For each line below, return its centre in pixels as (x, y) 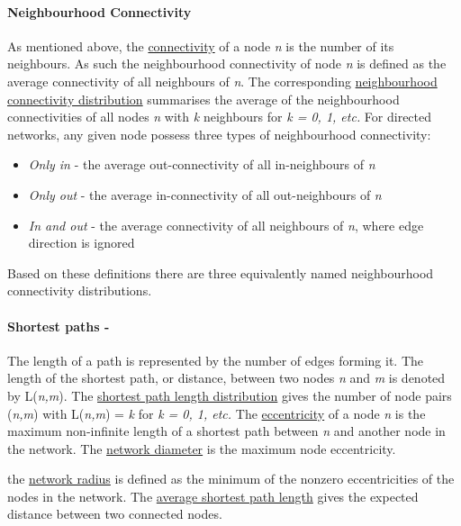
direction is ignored (81, 243)
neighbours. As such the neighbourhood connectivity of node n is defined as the (227, 63)
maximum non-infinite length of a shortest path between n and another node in (226, 431)
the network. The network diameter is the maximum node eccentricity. (202, 448)
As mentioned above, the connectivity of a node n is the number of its (201, 45)
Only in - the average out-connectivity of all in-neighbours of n (202, 164)
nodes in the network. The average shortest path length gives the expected (213, 496)
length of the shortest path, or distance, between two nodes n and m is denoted (226, 378)
